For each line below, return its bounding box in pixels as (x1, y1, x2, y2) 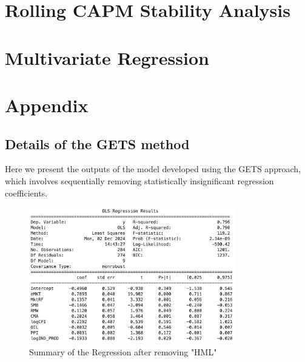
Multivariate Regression (5, 45, 209, 70)
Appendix (5, 92, 89, 117)
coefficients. (5, 186, 48, 199)
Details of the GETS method (5, 134, 190, 153)
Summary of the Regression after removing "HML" (29, 345, 217, 358)
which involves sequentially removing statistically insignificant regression (5, 174, 274, 187)
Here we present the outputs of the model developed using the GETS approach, (5, 163, 301, 175)
